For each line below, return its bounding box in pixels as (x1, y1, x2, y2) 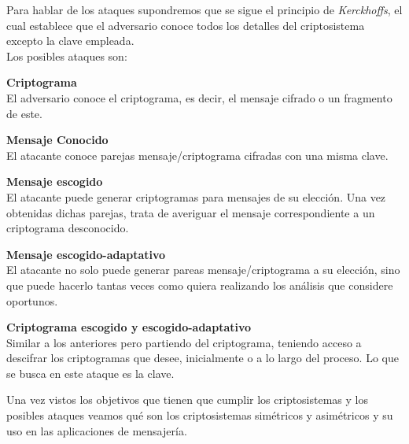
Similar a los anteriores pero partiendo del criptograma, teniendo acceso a (6, 334, 362, 350)
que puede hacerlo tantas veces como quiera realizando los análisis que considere (6, 276, 393, 293)
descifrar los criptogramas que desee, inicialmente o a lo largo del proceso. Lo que (6, 350, 399, 366)
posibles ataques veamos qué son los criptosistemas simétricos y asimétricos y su (6, 407, 393, 424)
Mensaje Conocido (6, 131, 109, 148)
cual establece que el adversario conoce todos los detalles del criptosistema (6, 17, 365, 33)
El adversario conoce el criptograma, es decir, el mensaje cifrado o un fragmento (6, 89, 392, 105)
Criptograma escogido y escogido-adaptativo (6, 319, 252, 335)
